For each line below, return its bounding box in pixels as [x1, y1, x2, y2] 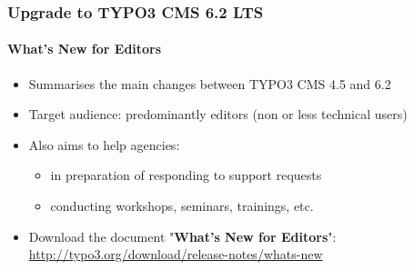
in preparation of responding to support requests [50, 165, 322, 185]
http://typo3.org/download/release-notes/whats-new [28, 245, 323, 264]
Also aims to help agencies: [28, 135, 180, 154]
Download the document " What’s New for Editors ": [28, 226, 337, 245]
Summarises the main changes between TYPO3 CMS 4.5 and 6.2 [28, 74, 391, 93]
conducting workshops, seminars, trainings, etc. [50, 196, 314, 215]
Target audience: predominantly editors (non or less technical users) [28, 105, 408, 124]
